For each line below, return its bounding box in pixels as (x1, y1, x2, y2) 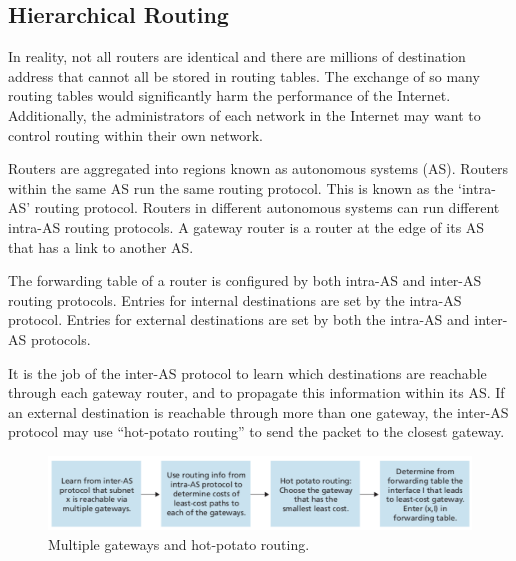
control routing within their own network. (8, 124, 263, 145)
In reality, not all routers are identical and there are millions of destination (8, 46, 466, 67)
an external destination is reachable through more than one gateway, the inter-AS (8, 401, 509, 422)
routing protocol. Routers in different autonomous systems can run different (34, 197, 500, 218)
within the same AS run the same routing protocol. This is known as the (8, 177, 454, 198)
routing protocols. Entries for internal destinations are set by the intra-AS (8, 289, 462, 310)
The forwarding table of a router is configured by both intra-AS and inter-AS (8, 270, 482, 291)
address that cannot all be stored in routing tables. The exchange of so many (8, 65, 480, 86)
